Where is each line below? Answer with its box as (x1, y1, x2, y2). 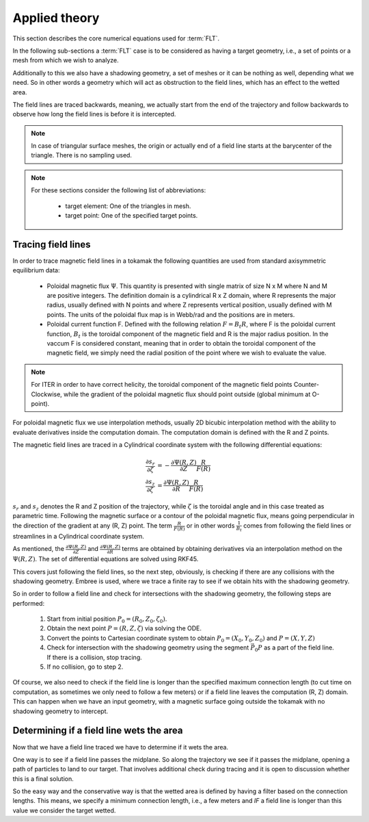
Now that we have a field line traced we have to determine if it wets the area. (12, 743, 229, 751)
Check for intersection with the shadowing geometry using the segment (46, 643, 249, 652)
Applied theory (12, 10, 100, 25)
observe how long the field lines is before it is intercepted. (12, 110, 176, 118)
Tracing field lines (12, 238, 92, 250)
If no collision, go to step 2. (46, 663, 124, 671)
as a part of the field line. (263, 643, 334, 652)
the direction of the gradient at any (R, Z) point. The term (12, 522, 172, 530)
